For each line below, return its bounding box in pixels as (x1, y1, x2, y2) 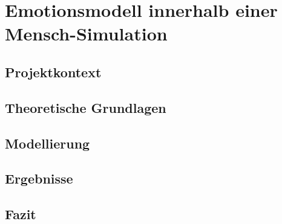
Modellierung (5, 133, 90, 152)
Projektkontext (5, 62, 102, 81)
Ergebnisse (5, 169, 73, 188)
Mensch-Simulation (5, 21, 168, 46)
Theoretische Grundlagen (5, 98, 166, 117)
